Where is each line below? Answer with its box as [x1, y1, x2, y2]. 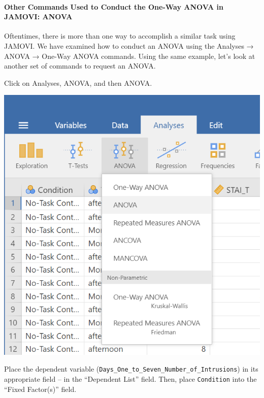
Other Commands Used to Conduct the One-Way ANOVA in [4, 1, 224, 12]
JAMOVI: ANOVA [4, 11, 73, 22]
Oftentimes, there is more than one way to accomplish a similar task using [4, 30, 236, 41]
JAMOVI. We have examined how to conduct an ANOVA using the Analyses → [4, 40, 254, 51]
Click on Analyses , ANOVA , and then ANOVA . [4, 77, 152, 88]
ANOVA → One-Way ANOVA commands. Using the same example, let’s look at [4, 50, 255, 61]
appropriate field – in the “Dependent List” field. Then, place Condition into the [4, 374, 257, 384]
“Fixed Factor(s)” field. [4, 383, 77, 394]
